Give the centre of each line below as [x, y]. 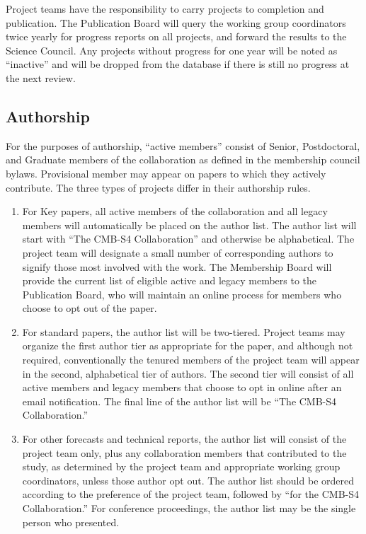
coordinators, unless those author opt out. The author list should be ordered [188, 480]
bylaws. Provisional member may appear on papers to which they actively [166, 173]
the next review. [41, 77]
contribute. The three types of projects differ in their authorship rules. [158, 187]
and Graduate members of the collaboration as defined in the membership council [183, 159]
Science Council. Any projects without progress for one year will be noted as [172, 50]
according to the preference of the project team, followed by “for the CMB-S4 [190, 494]
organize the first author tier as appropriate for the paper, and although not [188, 346]
